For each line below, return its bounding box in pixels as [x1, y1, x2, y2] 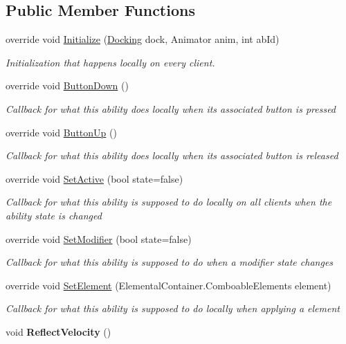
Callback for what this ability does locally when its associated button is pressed [6, 101, 336, 116]
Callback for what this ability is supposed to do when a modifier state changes [6, 255, 334, 269]
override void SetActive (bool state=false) [6, 171, 183, 185]
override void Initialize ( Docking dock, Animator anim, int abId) [6, 32, 280, 46]
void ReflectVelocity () [6, 324, 111, 338]
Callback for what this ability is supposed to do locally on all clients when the [6, 194, 332, 209]
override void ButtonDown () [6, 78, 129, 93]
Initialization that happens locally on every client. [6, 55, 215, 69]
